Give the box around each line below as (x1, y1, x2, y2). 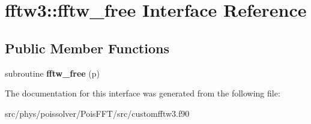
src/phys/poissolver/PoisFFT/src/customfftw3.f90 (5, 107, 190, 119)
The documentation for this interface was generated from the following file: (5, 87, 280, 99)
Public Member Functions (5, 38, 169, 57)
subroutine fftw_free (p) (5, 66, 100, 79)
